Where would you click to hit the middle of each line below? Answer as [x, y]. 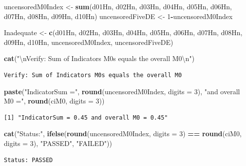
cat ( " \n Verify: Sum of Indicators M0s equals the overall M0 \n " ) [99, 58]
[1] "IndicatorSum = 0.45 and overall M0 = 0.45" [86, 117]
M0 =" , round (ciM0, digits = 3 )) [54, 101]
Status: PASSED [28, 160]
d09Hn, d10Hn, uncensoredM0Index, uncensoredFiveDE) [89, 42]
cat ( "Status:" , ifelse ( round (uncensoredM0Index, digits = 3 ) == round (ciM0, [123, 134]
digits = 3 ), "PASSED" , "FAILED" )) [58, 143]
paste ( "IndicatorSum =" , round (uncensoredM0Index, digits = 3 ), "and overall [122, 91]
